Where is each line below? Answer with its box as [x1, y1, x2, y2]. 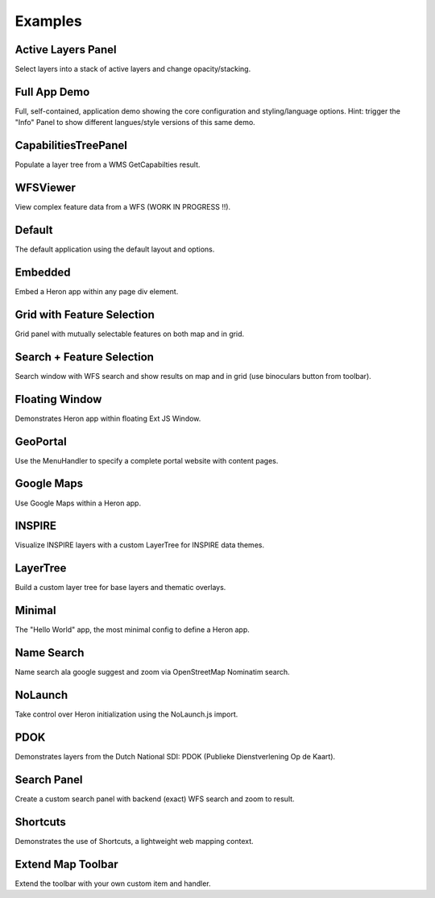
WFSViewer [14, 181, 77, 195]
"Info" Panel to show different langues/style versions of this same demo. [14, 118, 255, 127]
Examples [14, 12, 82, 30]
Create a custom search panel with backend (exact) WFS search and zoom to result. [14, 794, 295, 804]
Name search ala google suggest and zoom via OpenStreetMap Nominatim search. [14, 667, 290, 677]
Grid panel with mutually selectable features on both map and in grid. [14, 329, 245, 339]
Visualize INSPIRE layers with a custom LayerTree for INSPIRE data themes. [14, 540, 265, 550]
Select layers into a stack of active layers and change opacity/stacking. [14, 64, 251, 74]
